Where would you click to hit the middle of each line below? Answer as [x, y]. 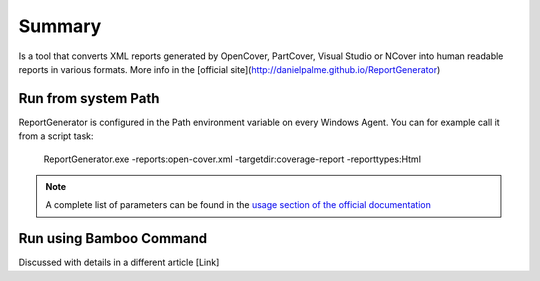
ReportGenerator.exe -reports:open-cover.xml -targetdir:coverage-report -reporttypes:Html [232, 159]
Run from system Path [89, 98]
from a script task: [56, 136]
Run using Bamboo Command [113, 238]
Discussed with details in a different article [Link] [119, 262]
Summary [60, 26]
